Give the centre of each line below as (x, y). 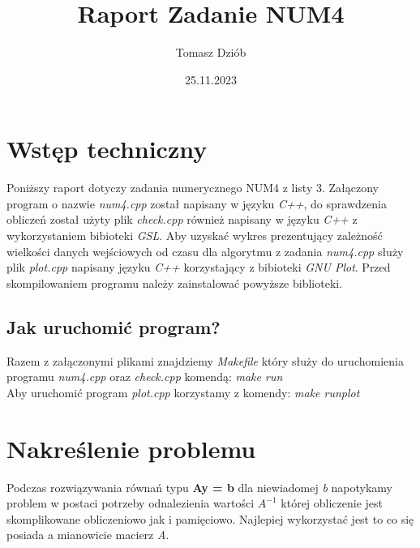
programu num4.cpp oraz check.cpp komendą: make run (145, 377)
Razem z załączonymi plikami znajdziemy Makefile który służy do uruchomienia (205, 360)
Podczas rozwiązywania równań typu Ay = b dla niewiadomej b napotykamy (199, 487)
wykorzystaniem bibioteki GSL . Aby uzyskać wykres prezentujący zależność (195, 235)
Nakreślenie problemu (131, 448)
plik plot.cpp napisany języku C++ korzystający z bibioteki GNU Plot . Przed (199, 267)
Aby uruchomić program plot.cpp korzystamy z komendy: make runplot (183, 392)
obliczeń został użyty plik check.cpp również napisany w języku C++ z (182, 219)
